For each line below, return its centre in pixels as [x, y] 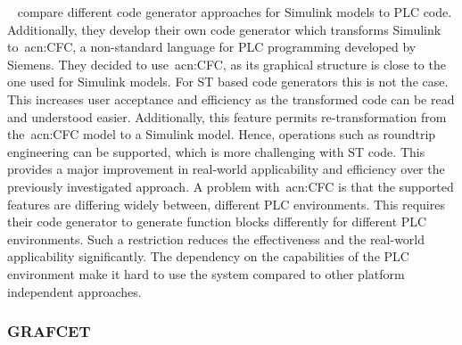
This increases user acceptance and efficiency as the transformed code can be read [231, 99]
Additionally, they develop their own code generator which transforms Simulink [224, 29]
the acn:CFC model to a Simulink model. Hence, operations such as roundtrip [222, 134]
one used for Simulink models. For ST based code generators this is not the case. [228, 82]
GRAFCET [49, 331]
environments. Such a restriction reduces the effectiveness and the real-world [216, 238]
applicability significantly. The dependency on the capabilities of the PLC [208, 256]
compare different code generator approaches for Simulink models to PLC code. [235, 12]
